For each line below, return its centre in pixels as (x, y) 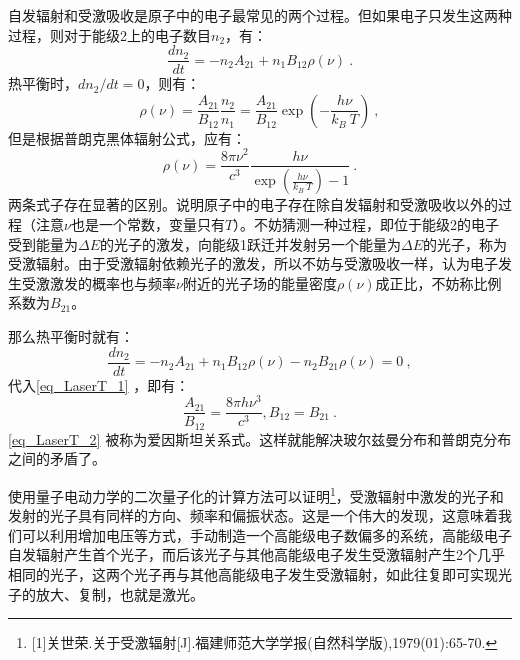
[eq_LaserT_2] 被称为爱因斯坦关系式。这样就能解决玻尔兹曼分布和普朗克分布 (260, 438)
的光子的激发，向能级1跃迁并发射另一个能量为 (251, 243)
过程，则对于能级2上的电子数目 (109, 34)
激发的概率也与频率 (112, 282)
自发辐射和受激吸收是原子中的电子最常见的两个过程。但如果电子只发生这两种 (260, 15)
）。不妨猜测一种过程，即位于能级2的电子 (366, 224)
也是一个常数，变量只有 (147, 224)
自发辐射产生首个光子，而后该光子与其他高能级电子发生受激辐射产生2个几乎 (256, 554)
